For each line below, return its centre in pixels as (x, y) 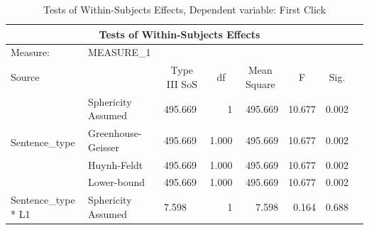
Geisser (104, 147)
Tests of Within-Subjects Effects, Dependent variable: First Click (184, 9)
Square (260, 83)
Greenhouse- (115, 133)
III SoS (182, 83)
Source (25, 77)
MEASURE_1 (120, 52)
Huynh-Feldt (116, 164)
